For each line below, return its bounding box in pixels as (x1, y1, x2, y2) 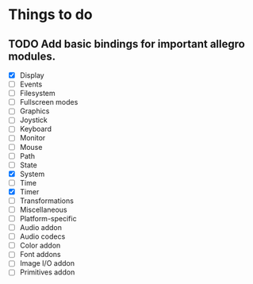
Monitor (19, 133, 46, 143)
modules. (8, 49, 56, 63)
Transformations (19, 196, 74, 205)
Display (19, 71, 45, 80)
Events (19, 79, 43, 89)
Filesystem (19, 89, 56, 98)
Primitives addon (19, 267, 75, 277)
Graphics (19, 106, 50, 116)
